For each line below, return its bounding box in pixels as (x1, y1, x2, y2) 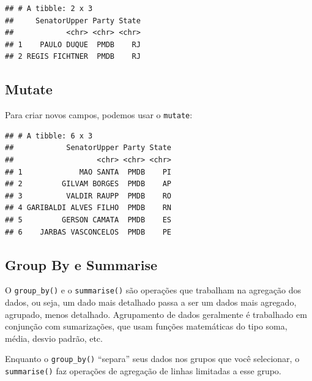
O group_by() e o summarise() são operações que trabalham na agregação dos (5, 284, 301, 296)
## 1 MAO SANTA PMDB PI (5, 167, 172, 176)
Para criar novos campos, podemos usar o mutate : (5, 108, 193, 121)
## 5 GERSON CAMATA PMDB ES (5, 215, 172, 224)
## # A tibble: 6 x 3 (5, 131, 93, 140)
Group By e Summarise (5, 255, 158, 274)
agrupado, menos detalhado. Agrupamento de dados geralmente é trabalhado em (5, 307, 307, 320)
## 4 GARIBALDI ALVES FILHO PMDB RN (5, 203, 172, 213)
